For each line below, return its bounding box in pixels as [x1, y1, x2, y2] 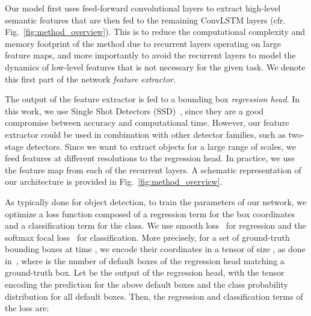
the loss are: [5, 302, 49, 314]
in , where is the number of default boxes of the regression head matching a [5, 254, 285, 267]
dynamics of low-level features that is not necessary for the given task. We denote [5, 60, 306, 73]
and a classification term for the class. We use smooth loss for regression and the [5, 219, 306, 232]
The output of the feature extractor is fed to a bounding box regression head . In [5, 93, 300, 105]
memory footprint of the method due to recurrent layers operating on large [5, 37, 281, 49]
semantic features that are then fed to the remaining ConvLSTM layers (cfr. [5, 13, 286, 26]
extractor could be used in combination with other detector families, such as [5, 128, 286, 140]
